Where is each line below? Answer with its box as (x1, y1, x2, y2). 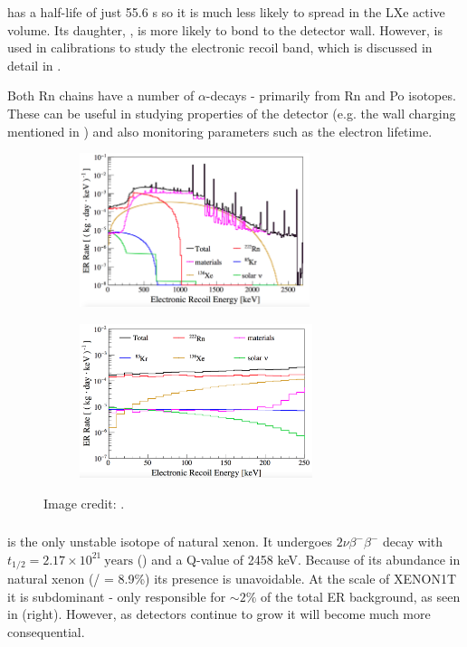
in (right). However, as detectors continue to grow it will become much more (7, 604, 431, 623)
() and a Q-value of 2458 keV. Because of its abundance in (137, 549, 461, 568)
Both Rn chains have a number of (7, 86, 195, 105)
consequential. (7, 622, 85, 641)
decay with (382, 532, 443, 551)
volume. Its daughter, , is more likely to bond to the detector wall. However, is (7, 20, 443, 39)
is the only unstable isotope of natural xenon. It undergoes (7, 532, 332, 551)
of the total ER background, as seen (260, 586, 461, 605)
